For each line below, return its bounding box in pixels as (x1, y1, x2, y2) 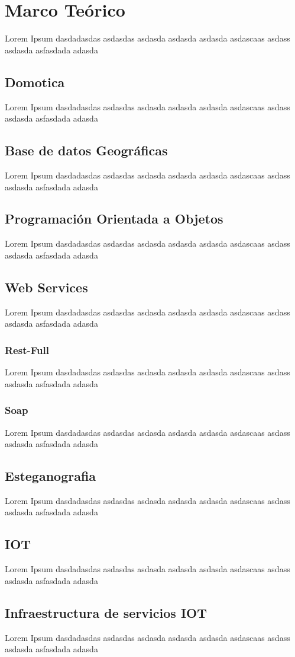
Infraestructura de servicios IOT (5, 603, 207, 621)
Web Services (5, 278, 88, 296)
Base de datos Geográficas (5, 141, 168, 160)
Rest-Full (5, 342, 49, 357)
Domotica (5, 72, 65, 91)
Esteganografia (5, 467, 96, 485)
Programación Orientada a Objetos (5, 209, 223, 228)
